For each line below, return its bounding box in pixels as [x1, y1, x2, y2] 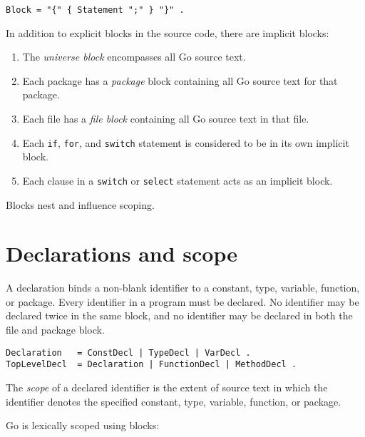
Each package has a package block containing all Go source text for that [22, 73, 338, 88]
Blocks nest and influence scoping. [6, 197, 155, 212]
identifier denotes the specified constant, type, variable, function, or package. [6, 394, 341, 408]
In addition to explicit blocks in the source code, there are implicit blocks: [6, 25, 329, 40]
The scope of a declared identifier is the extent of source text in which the [6, 379, 328, 394]
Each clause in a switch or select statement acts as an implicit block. [22, 173, 333, 187]
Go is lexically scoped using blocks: [6, 418, 160, 433]
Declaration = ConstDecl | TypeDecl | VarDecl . [6, 347, 251, 358]
